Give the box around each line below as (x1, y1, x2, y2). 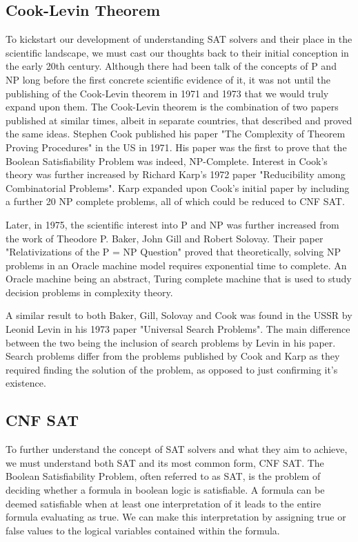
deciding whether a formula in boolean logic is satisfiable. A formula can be (6, 483, 325, 497)
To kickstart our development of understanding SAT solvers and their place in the (6, 32, 352, 46)
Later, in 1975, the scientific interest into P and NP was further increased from (6, 217, 339, 231)
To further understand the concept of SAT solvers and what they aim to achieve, (6, 442, 348, 456)
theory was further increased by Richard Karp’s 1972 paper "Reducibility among (6, 167, 346, 182)
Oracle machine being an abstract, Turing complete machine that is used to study (6, 271, 352, 286)
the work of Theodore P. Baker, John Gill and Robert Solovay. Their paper (6, 231, 324, 245)
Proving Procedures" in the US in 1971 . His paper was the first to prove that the (6, 139, 347, 154)
